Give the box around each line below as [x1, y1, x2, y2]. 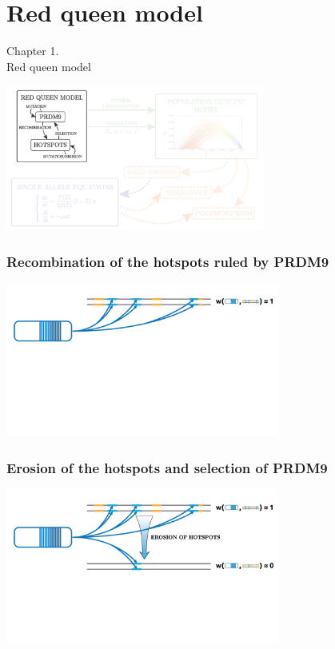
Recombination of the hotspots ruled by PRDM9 [6, 251, 329, 271]
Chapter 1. [6, 42, 59, 59]
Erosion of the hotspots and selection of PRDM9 [6, 457, 328, 477]
